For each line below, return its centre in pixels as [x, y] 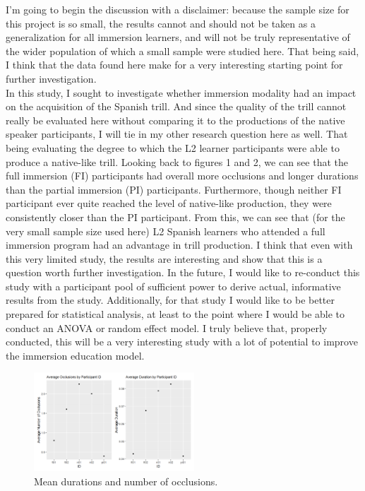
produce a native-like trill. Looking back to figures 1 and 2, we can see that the [177, 161]
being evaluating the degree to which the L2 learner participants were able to [173, 147]
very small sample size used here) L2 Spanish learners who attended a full [166, 231]
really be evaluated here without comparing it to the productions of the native [175, 120]
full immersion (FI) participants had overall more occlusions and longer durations [182, 176]
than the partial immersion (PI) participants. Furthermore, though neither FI [174, 189]
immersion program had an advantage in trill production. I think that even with [179, 245]
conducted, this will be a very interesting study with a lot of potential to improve [182, 342]
